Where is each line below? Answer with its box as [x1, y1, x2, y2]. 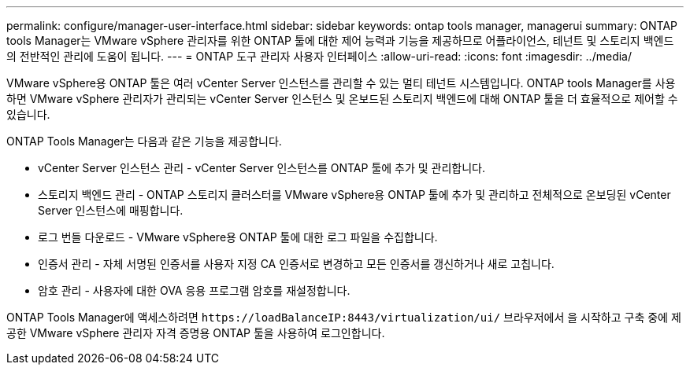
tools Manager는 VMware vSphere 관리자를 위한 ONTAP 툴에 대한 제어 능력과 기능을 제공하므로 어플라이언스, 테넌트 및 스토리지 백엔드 [6, 34, 674, 47]
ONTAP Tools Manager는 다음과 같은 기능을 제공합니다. [6, 134, 282, 148]
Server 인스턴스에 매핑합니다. [38, 204, 184, 217]
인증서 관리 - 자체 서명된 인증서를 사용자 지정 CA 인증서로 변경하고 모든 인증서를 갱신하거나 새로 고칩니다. [38, 257, 555, 270]
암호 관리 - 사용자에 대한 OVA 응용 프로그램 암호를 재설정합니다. [38, 284, 351, 297]
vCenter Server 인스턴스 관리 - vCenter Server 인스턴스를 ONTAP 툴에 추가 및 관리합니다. [38, 161, 486, 174]
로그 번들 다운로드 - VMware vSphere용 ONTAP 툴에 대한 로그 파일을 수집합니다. [38, 230, 438, 244]
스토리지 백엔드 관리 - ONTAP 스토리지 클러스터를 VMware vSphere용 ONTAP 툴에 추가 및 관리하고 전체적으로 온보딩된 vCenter [38, 188, 671, 201]
